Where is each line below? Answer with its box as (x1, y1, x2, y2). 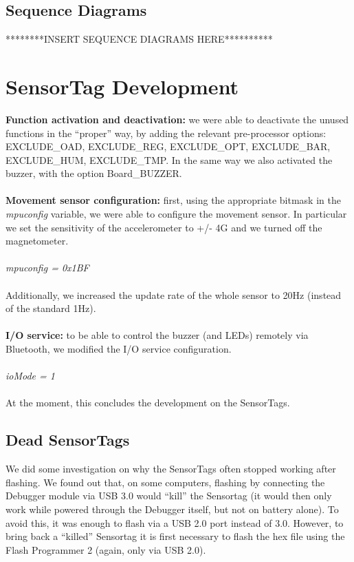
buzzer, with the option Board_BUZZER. (5, 166, 182, 180)
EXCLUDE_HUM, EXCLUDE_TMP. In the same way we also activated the (5, 152, 333, 167)
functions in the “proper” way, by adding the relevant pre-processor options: (5, 125, 327, 140)
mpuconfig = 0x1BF (5, 260, 89, 275)
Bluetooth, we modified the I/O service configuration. (5, 342, 232, 356)
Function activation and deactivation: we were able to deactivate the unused (5, 112, 349, 126)
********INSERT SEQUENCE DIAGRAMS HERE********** (5, 32, 273, 46)
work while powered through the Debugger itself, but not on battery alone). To (5, 501, 339, 516)
